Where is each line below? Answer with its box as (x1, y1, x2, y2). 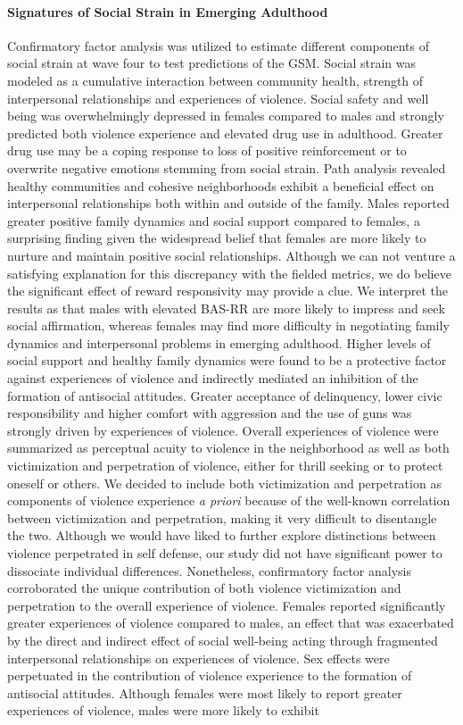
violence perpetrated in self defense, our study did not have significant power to (7, 544, 442, 562)
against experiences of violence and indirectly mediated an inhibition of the (7, 369, 418, 387)
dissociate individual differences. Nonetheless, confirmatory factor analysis (7, 561, 411, 579)
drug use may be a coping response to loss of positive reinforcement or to (7, 141, 407, 160)
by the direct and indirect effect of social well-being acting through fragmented (7, 630, 438, 649)
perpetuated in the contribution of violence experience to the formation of (7, 666, 412, 685)
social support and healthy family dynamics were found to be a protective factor (7, 351, 447, 370)
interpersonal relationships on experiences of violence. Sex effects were (7, 648, 390, 667)
